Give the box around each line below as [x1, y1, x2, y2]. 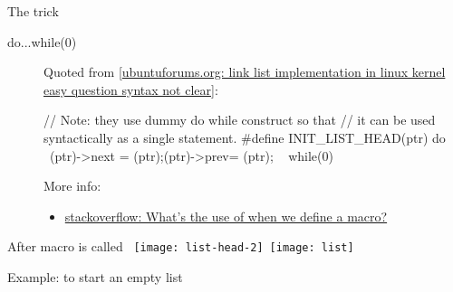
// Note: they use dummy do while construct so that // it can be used [43, 110, 436, 129]
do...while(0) [7, 32, 77, 51]
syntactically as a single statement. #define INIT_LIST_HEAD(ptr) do [43, 127, 446, 146]
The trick [7, 2, 59, 20]
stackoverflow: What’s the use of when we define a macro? [64, 206, 388, 225]
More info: [43, 176, 101, 195]
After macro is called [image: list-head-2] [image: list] [7, 237, 354, 256]
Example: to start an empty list [7, 268, 183, 286]
